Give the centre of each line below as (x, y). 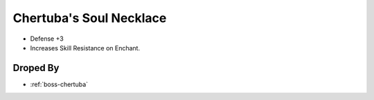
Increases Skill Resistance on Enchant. (85, 48)
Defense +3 (47, 39)
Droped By (36, 68)
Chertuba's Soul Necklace (90, 18)
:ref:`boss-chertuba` (59, 84)
